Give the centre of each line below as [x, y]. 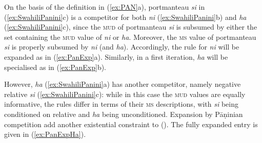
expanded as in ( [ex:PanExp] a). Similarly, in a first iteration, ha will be [116, 56]
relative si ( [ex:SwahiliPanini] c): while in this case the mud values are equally [125, 94]
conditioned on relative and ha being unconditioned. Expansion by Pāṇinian [124, 114]
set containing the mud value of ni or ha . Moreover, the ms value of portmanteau [130, 37]
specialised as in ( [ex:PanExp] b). [55, 67]
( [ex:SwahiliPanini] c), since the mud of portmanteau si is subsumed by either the [131, 27]
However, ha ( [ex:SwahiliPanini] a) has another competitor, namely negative [123, 84]
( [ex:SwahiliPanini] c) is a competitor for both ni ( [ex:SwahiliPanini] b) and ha [125, 17]
